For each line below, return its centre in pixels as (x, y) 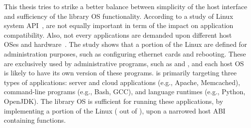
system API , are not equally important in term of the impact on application (119, 25)
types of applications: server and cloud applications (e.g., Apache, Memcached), (122, 82)
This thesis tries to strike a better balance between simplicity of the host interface (125, 6)
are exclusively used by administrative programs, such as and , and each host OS (124, 63)
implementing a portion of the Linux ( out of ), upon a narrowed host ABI (115, 110)
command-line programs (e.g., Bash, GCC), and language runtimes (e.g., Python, (125, 92)
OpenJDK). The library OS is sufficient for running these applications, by (114, 101)
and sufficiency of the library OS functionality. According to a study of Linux (119, 16)
